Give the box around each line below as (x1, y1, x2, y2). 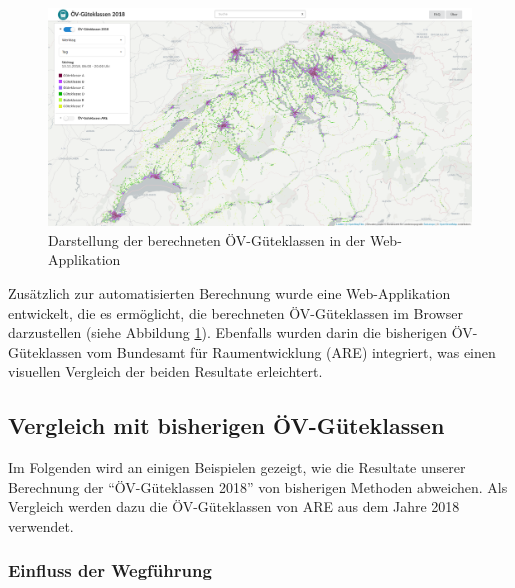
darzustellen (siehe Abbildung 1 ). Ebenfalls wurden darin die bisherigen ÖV (8, 322, 473, 343)
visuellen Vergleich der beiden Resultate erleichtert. (8, 361, 323, 382)
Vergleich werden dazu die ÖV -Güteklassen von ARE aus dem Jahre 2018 (8, 496, 460, 517)
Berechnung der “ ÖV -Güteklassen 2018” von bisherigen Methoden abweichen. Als (8, 476, 508, 497)
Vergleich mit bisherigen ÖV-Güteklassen (8, 410, 445, 441)
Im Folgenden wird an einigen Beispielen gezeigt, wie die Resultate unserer (8, 457, 466, 478)
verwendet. (8, 515, 74, 536)
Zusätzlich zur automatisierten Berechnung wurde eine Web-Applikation (8, 282, 451, 303)
